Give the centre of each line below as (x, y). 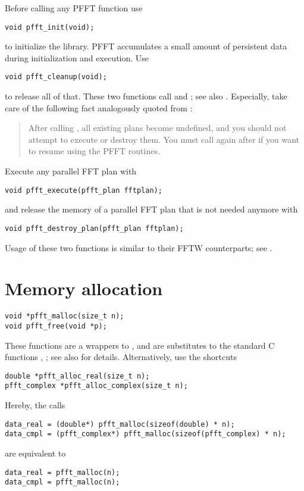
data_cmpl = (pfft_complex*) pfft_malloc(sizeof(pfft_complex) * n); (145, 434)
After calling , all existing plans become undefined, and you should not (157, 128)
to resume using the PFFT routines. (94, 151)
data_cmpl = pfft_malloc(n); (62, 482)
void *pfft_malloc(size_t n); (65, 316)
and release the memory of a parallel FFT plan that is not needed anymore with (151, 209)
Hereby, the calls (35, 405)
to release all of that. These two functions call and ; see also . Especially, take (146, 96)
